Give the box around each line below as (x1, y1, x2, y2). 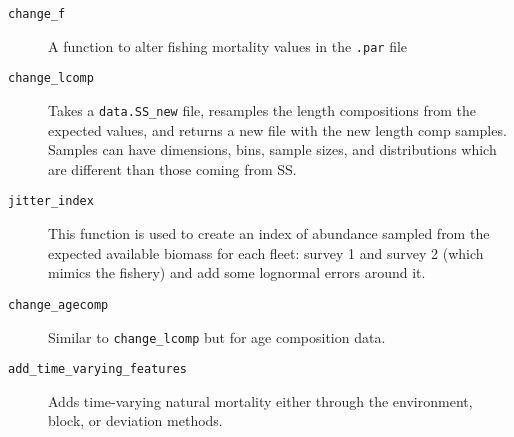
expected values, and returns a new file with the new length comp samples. (48, 119, 507, 140)
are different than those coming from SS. (48, 158, 297, 179)
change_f (8, 7, 66, 21)
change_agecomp (8, 297, 109, 312)
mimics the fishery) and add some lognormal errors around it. (48, 262, 426, 283)
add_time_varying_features (8, 362, 187, 377)
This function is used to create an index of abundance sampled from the (48, 223, 490, 244)
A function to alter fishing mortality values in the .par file (48, 35, 408, 56)
